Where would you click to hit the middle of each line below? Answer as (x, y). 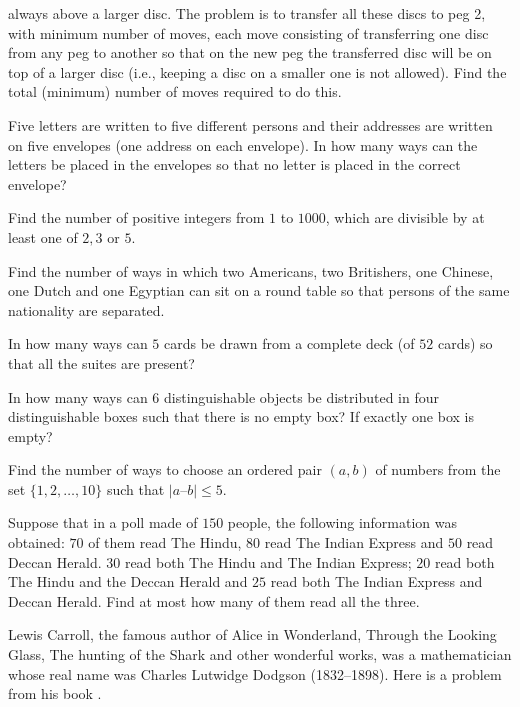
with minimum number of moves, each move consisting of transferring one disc (248, 32)
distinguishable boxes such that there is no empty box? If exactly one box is (241, 416)
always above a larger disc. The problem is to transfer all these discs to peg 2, (247, 13)
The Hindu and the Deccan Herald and (128, 581)
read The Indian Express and (354, 542)
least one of (43, 236)
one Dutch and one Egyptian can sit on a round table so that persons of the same (259, 290)
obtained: (36, 542)
